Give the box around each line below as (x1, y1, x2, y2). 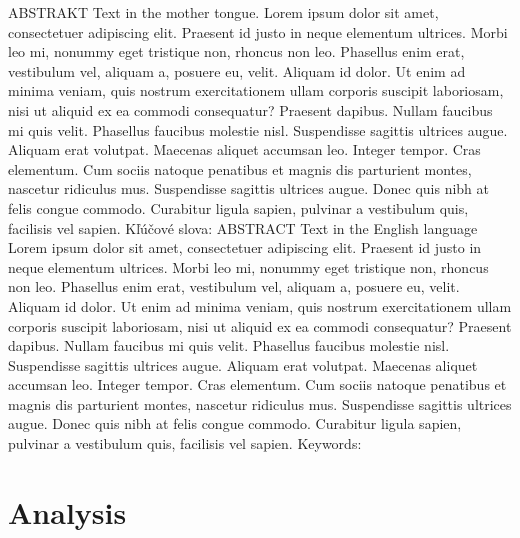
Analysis (8, 491, 127, 532)
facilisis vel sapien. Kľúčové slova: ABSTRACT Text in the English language (8, 217, 478, 238)
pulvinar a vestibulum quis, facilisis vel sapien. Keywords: (8, 433, 362, 454)
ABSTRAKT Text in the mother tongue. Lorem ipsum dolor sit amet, (8, 2, 439, 22)
